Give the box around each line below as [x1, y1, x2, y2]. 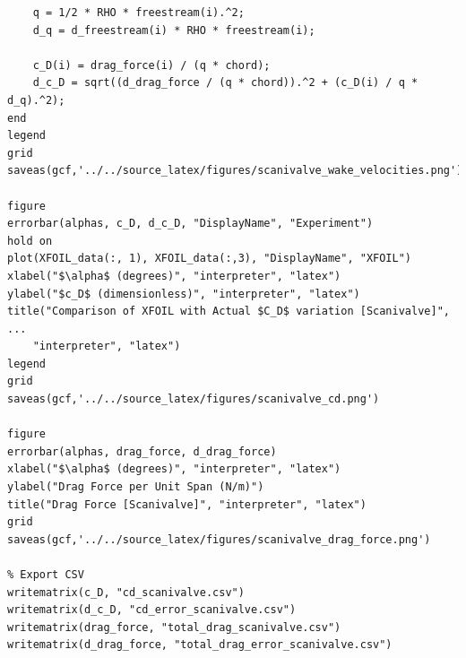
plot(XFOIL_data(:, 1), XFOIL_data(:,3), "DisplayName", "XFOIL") [7, 252, 412, 265]
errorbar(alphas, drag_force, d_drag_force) [7, 445, 277, 458]
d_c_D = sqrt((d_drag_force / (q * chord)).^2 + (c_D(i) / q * [32, 76, 419, 90]
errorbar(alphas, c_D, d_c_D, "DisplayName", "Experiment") [7, 217, 374, 230]
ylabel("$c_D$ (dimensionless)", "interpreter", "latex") [7, 287, 360, 300]
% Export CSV [7, 568, 84, 581]
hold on [7, 234, 53, 247]
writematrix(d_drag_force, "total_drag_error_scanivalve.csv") [7, 638, 393, 652]
